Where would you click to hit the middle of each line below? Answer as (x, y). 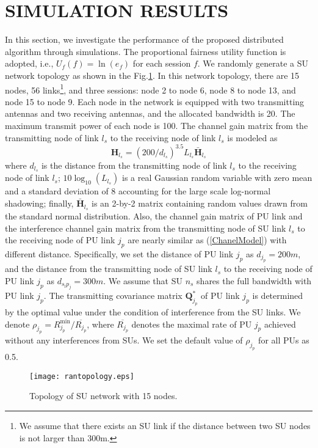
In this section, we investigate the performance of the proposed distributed (144, 39)
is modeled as (252, 137)
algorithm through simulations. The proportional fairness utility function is (146, 51)
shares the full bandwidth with (254, 280)
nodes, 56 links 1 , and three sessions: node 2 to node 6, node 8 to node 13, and (150, 89)
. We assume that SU (143, 280)
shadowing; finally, (39, 203)
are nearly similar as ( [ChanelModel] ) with (207, 240)
